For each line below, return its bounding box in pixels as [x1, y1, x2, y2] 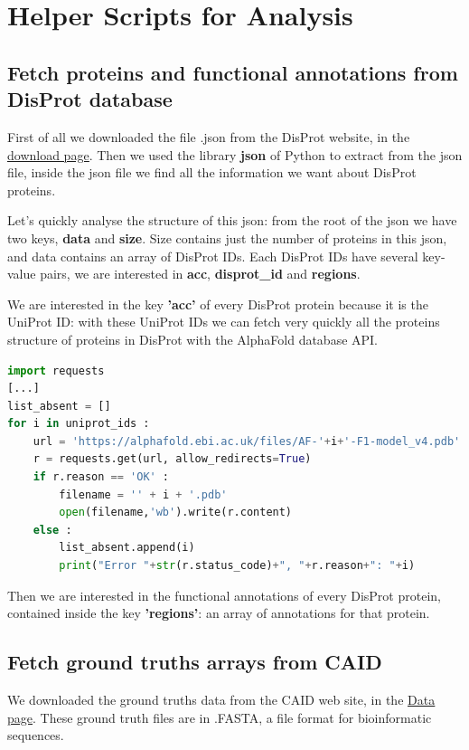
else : [33, 523, 72, 536]
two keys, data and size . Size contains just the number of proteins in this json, [7, 228, 447, 247]
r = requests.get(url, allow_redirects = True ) [33, 452, 312, 466]
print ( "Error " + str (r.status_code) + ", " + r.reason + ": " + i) [59, 559, 416, 573]
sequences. [7, 726, 64, 745]
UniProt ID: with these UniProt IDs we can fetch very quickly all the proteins [7, 312, 440, 331]
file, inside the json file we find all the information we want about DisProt [7, 163, 417, 182]
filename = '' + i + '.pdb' [59, 488, 228, 501]
